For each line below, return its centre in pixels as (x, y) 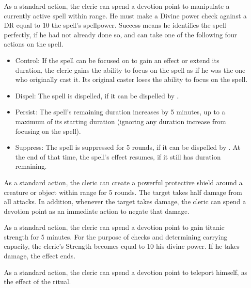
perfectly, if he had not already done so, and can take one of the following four (120, 34)
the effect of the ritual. (38, 281)
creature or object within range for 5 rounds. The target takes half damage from (123, 192)
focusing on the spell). (48, 131)
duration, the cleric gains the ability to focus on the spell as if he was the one (130, 70)
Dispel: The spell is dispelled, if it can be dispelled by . (97, 95)
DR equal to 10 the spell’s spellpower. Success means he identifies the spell (115, 25)
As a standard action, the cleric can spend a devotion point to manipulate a (117, 6)
